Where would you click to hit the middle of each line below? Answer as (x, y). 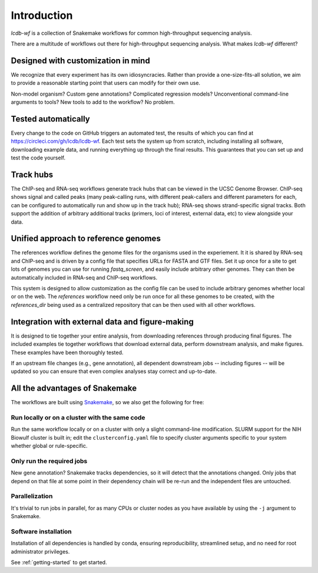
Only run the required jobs (49, 461)
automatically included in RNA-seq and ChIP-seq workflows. (84, 277)
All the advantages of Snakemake (74, 389)
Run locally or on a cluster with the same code (78, 417)
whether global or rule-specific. (49, 446)
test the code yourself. (38, 158)
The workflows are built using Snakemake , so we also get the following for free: (107, 402)
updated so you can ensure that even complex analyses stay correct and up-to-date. (114, 371)
